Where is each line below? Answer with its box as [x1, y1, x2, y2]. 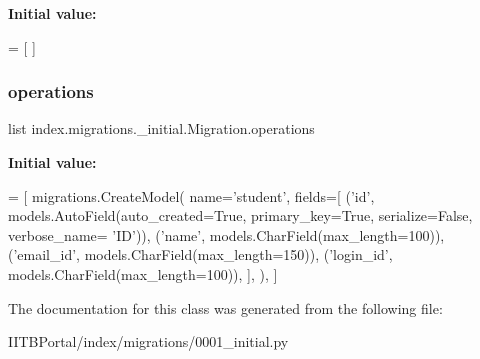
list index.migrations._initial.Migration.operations [8, 118, 315, 139]
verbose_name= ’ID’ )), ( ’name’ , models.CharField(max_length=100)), [8, 224, 445, 245]
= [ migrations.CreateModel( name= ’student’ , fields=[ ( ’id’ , [8, 185, 375, 206]
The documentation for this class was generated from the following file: [8, 297, 443, 318]
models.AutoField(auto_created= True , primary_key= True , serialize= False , [8, 205, 473, 226]
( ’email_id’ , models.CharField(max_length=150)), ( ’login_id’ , [8, 244, 393, 265]
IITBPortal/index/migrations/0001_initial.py [8, 331, 289, 352]
